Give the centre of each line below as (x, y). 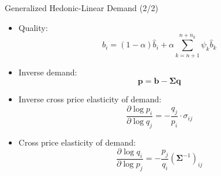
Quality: (33, 27)
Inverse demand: (48, 72)
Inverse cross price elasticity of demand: (90, 99)
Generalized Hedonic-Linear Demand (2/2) (81, 8)
